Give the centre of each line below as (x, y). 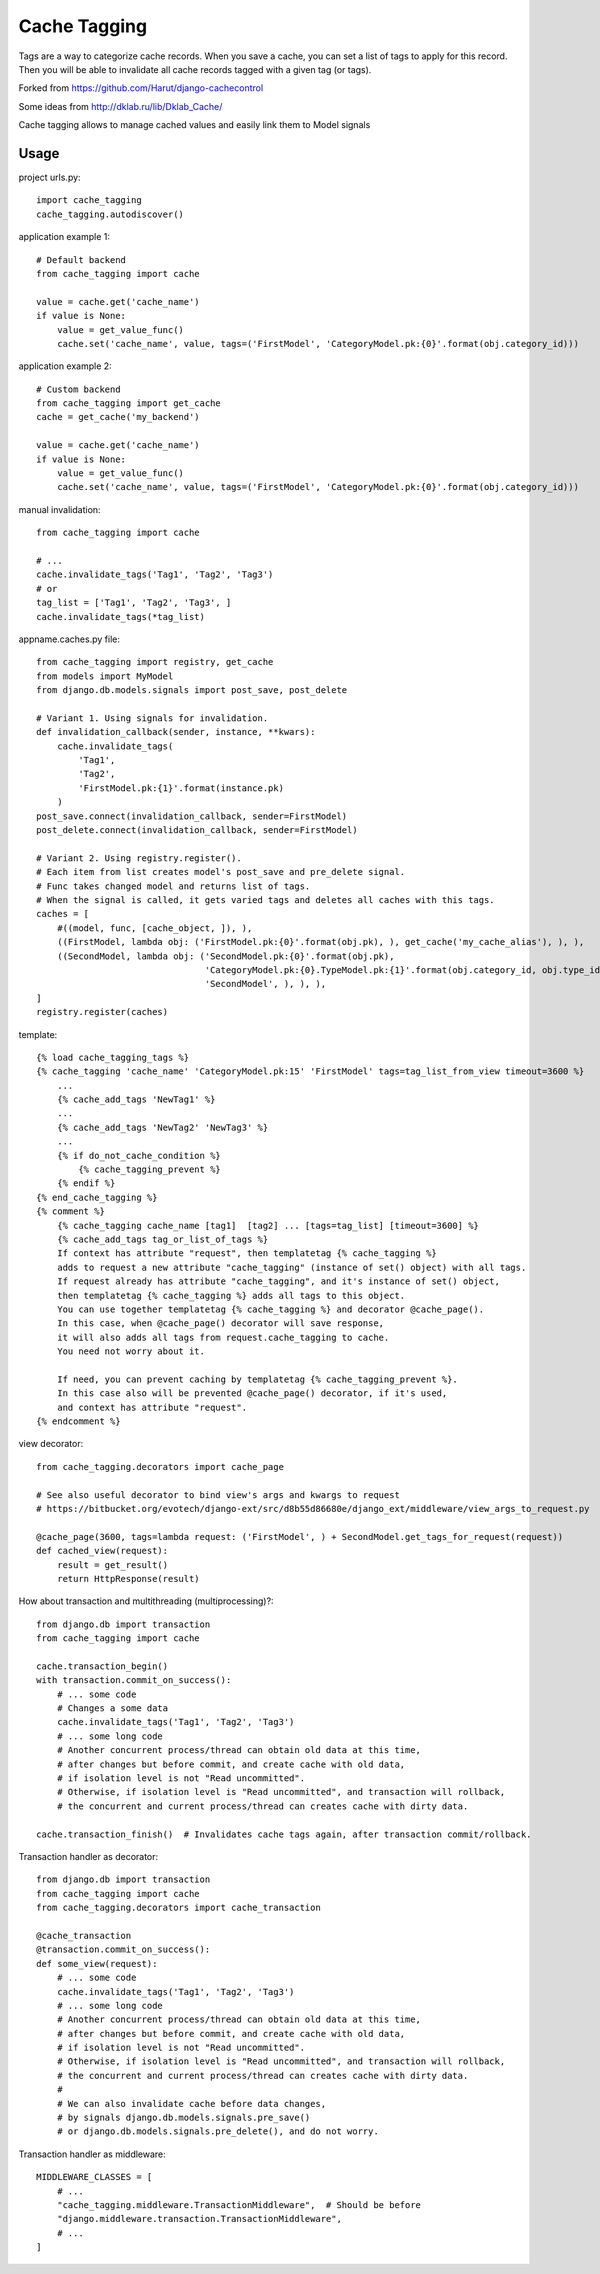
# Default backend (81, 259)
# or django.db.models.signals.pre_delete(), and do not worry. (217, 2131)
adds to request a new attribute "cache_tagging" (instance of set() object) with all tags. (291, 1267)
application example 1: (64, 237)
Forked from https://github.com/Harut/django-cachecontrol (141, 88)
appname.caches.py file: (69, 639)
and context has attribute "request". (152, 1407)
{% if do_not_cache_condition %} (139, 1155)
